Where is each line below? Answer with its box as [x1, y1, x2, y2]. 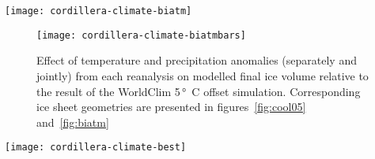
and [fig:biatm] [36, 113, 109, 130]
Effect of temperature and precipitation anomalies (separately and [36, 52, 357, 68]
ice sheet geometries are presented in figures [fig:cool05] [36, 98, 306, 115]
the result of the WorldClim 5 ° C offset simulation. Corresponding [36, 83, 361, 99]
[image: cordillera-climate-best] [5, 142, 187, 153]
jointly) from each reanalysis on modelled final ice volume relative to [36, 67, 369, 83]
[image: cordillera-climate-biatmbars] [36, 29, 246, 41]
